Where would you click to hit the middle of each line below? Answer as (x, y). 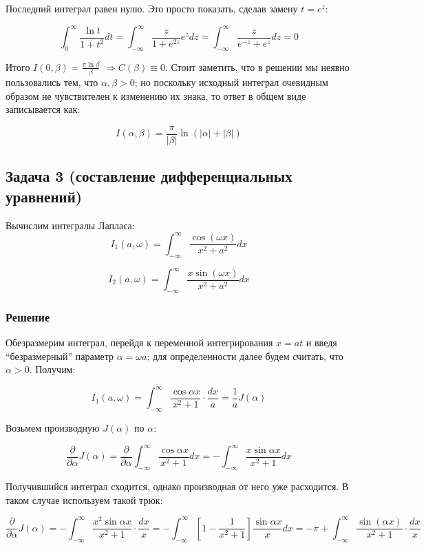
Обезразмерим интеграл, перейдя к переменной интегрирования (139, 342)
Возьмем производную (53, 428)
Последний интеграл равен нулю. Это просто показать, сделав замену (152, 8)
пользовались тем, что (52, 82)
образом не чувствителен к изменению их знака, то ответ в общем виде (156, 95)
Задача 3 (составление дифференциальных (149, 176)
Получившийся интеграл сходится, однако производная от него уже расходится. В (177, 486)
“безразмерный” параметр (60, 356)
